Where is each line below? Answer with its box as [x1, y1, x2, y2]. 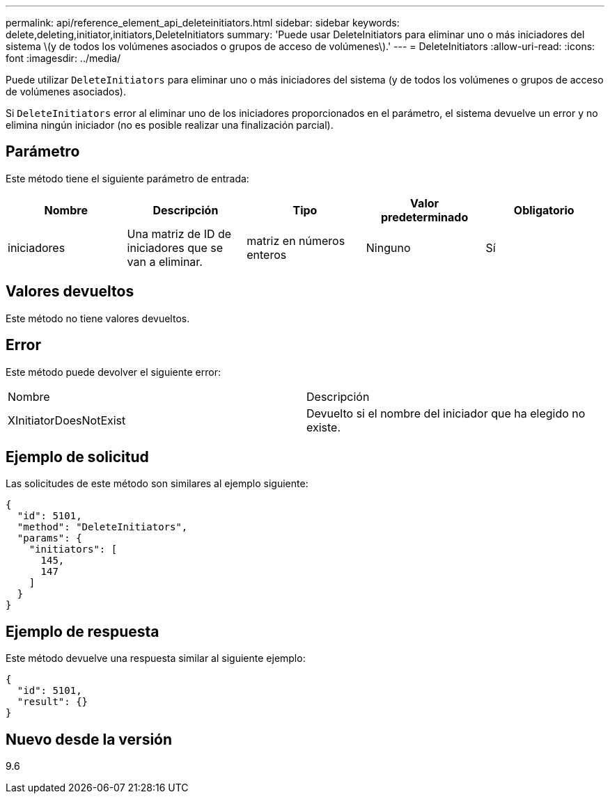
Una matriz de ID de [127, 226, 232, 241]
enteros [247, 247, 287, 262]
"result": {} [17, 696, 88, 708]
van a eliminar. [127, 254, 203, 269]
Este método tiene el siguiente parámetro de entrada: [6, 172, 249, 184]
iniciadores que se [127, 240, 224, 255]
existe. [306, 420, 341, 434]
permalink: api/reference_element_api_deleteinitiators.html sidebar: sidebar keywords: [6, 17, 400, 29]
